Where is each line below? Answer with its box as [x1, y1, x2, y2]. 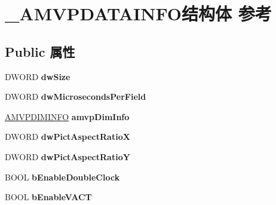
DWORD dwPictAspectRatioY [5, 150, 130, 163]
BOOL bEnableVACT [5, 191, 92, 203]
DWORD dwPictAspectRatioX [5, 130, 130, 143]
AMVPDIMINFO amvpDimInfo [5, 110, 130, 123]
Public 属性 [5, 42, 75, 60]
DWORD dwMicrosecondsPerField [5, 90, 146, 103]
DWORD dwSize [5, 70, 70, 82]
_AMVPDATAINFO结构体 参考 [5, 1, 272, 26]
